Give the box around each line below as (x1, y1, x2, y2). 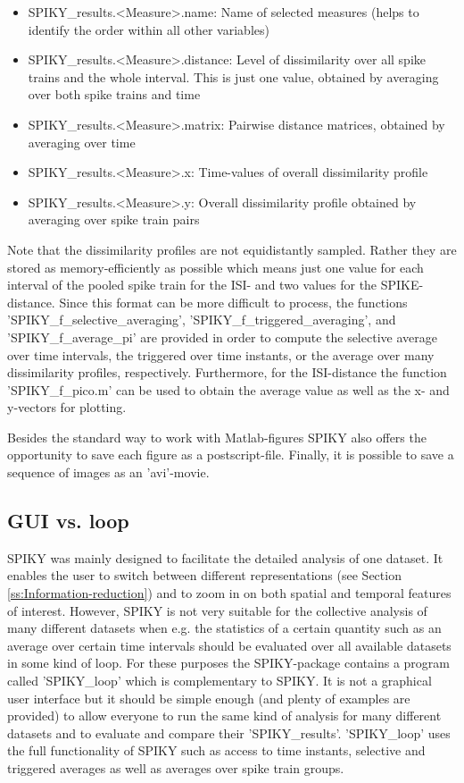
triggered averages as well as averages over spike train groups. (7, 758, 344, 777)
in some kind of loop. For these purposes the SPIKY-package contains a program (7, 653, 450, 672)
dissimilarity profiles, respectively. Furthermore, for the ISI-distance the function (7, 363, 447, 382)
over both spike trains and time (28, 85, 201, 104)
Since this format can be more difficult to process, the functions (59, 292, 408, 311)
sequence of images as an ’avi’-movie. (7, 463, 210, 482)
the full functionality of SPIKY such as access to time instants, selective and (7, 741, 426, 760)
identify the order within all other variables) (28, 20, 269, 38)
